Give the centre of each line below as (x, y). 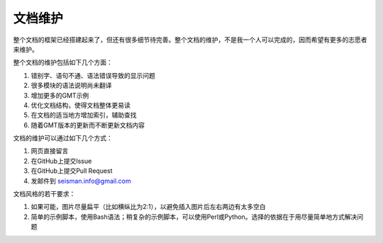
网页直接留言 (50, 151)
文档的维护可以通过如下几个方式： (63, 138)
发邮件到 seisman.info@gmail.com (81, 181)
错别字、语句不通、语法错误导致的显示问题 (93, 75)
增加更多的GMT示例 (60, 95)
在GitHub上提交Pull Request (72, 171)
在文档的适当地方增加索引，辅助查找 (84, 115)
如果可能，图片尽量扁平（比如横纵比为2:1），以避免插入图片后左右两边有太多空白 (148, 207)
